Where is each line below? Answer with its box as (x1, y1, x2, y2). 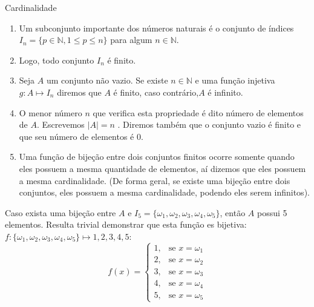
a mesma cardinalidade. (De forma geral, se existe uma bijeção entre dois (19, 174, 290, 187)
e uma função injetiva (195, 74, 275, 87)
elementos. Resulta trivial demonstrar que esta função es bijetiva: (5, 218, 247, 231)
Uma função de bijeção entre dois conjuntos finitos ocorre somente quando (19, 150, 295, 163)
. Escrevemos (36, 118, 85, 131)
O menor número (19, 106, 82, 119)
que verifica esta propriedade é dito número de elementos (93, 106, 304, 119)
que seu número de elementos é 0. (19, 130, 143, 142)
